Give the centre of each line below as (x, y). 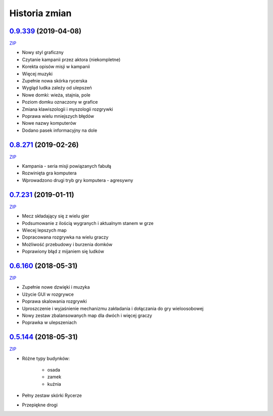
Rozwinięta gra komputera (49, 173)
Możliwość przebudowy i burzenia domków (67, 244)
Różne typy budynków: (46, 358)
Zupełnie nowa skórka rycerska (55, 81)
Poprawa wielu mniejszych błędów (58, 116)
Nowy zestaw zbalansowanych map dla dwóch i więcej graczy (87, 315)
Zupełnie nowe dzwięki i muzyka (56, 287)
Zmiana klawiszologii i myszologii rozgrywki (67, 109)
